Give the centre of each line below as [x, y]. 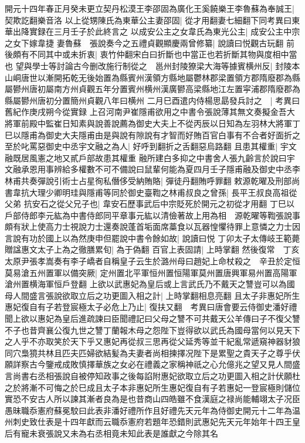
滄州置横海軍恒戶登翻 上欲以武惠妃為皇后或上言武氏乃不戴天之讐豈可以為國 [150, 284]
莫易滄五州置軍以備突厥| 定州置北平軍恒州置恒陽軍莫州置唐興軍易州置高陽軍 [151, 272]
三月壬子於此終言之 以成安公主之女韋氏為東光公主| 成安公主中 [173, 31]
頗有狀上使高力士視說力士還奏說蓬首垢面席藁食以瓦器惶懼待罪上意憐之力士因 [152, 226]
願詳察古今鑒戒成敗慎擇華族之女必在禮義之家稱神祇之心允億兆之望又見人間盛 [152, 364]
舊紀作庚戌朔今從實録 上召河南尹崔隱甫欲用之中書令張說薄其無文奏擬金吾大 [150, 112]
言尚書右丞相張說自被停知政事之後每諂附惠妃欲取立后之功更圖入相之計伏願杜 [152, 376]
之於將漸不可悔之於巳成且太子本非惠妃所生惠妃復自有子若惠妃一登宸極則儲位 [152, 387]
